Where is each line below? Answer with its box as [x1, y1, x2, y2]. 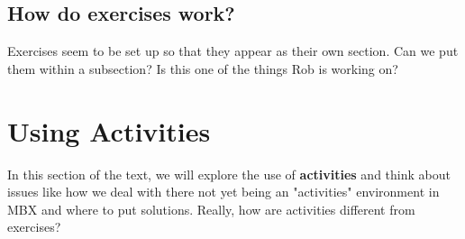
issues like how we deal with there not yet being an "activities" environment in [7, 182, 440, 201]
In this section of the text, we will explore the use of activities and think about [7, 164, 451, 183]
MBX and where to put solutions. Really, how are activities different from [7, 199, 415, 218]
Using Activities [7, 112, 211, 149]
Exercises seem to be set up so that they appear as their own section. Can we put [7, 41, 459, 60]
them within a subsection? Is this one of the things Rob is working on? [7, 59, 398, 78]
